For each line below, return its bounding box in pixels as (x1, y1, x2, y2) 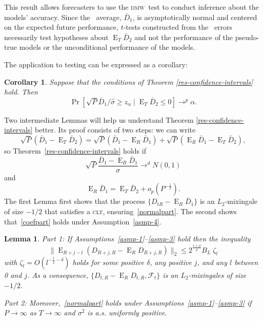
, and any (197, 256, 227, 267)
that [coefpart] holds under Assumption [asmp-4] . (4, 216, 161, 226)
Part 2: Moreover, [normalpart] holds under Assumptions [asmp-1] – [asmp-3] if (4, 297, 252, 308)
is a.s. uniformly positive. (87, 307, 167, 318)
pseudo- (235, 31, 259, 42)
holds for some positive (72, 256, 144, 267)
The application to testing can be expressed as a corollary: (4, 59, 188, 69)
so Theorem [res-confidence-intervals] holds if (4, 145, 146, 156)
